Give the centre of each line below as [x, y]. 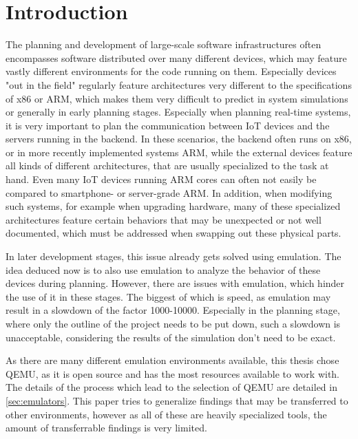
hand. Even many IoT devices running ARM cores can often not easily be [161, 179]
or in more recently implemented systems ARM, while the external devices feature [179, 152]
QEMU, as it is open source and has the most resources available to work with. [173, 373]
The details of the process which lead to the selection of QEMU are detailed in [171, 387]
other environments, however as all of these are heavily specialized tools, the [166, 414]
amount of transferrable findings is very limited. [106, 428]
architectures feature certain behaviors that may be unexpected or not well [164, 219]
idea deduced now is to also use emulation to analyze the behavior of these [163, 269]
